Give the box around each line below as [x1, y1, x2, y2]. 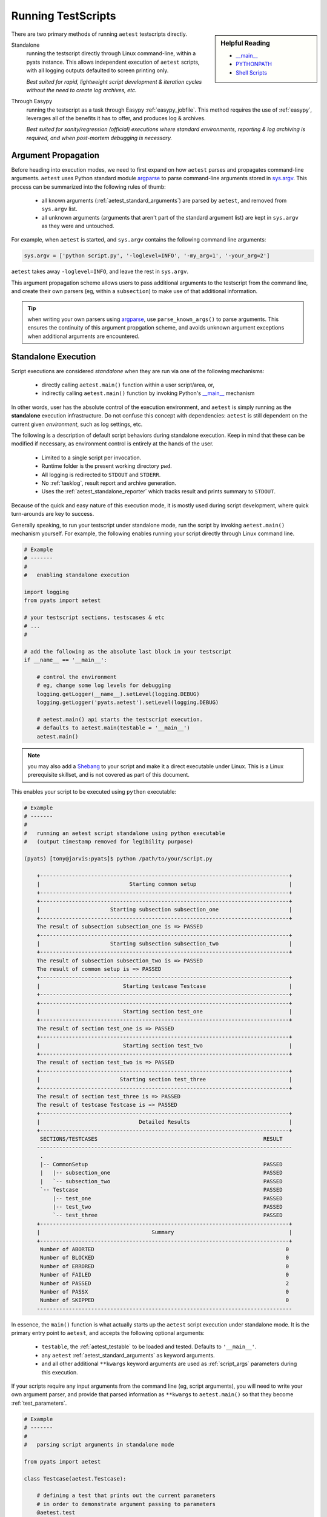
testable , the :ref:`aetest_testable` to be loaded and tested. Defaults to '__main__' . [41, 1343, 257, 1350]
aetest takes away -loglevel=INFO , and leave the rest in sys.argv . [11, 268, 189, 275]
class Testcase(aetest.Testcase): [24, 1475, 127, 1482]
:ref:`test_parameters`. [11, 1399, 67, 1407]
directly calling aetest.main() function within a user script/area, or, [41, 381, 215, 388]
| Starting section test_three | [36, 1076, 292, 1083]
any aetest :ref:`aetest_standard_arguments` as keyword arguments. [41, 1351, 215, 1359]
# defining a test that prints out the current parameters [36, 1492, 216, 1499]
